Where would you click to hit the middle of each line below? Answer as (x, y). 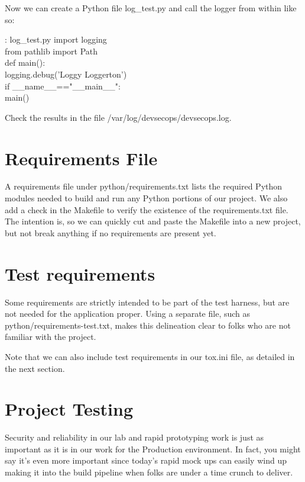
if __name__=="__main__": (63, 86)
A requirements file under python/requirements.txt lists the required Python (144, 186)
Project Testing (69, 409)
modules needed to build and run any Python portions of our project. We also (146, 198)
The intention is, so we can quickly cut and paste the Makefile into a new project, (153, 221)
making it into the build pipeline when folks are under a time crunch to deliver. (149, 472)
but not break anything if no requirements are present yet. (111, 232)
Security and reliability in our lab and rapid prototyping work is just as (134, 437)
